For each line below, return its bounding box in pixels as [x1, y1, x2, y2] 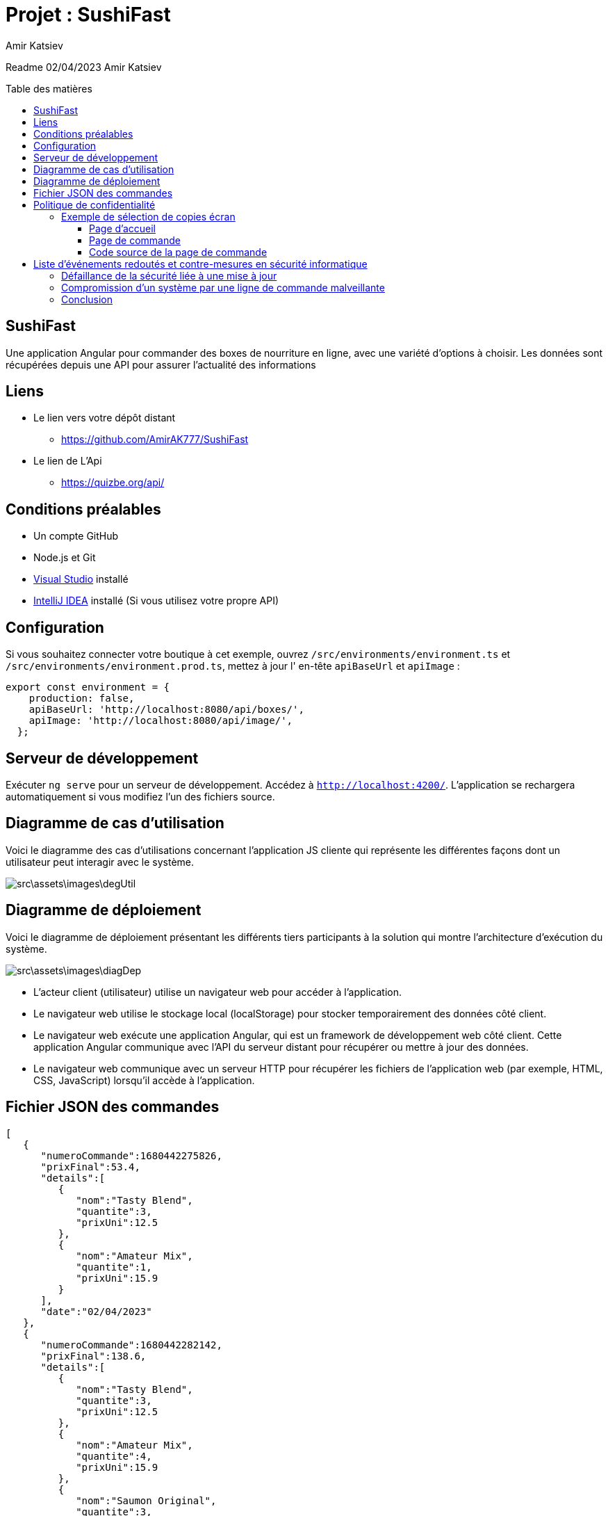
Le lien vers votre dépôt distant [33, 412, 176, 424]
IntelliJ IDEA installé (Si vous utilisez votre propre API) [33, 595, 279, 607]
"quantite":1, [76, 1261, 152, 1273]
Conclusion [61, 293, 113, 305]
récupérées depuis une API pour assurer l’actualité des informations [6, 358, 316, 371]
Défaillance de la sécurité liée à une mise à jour [61, 269, 277, 282]
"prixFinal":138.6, [40, 1350, 147, 1362]
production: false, [28, 693, 135, 704]
